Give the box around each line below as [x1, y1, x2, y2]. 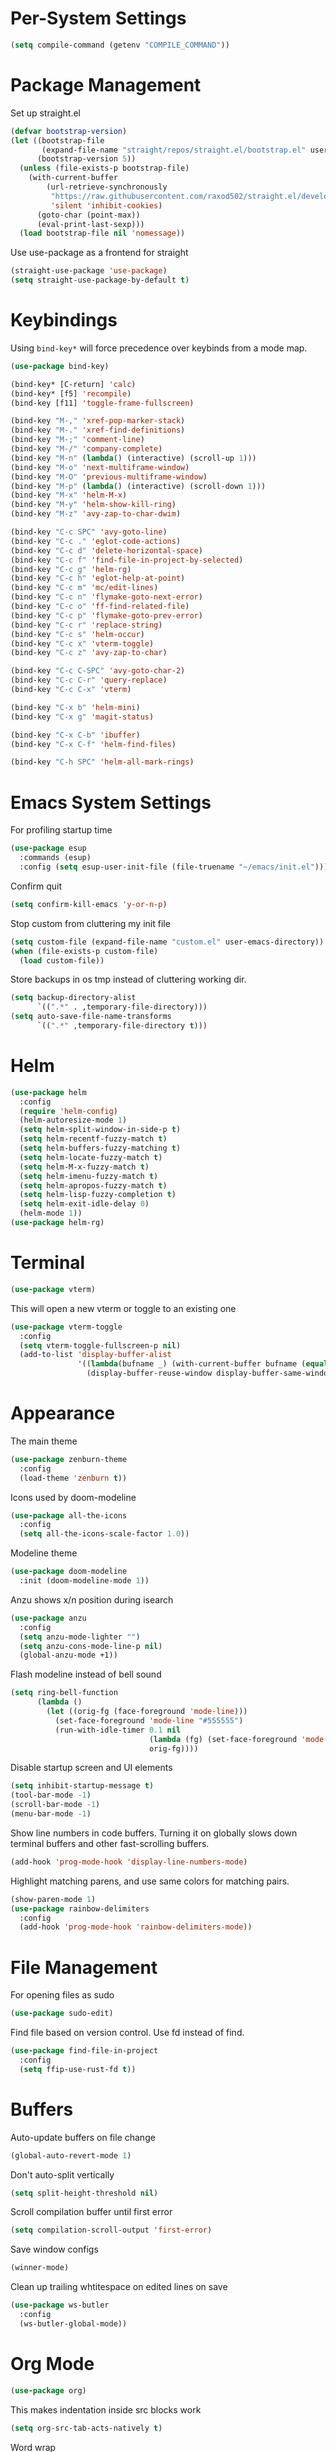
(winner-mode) [10, 2263, 70, 2273]
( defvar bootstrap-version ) [10, 126, 128, 136]
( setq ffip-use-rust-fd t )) [19, 2064, 137, 2074]
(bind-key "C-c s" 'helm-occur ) [10, 629, 145, 639]
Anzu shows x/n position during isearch [10, 1593, 174, 1606]
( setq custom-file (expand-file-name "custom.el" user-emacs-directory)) [10, 937, 325, 947]
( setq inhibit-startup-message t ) [10, 1781, 155, 1791]
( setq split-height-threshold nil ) [10, 2188, 159, 2198]
